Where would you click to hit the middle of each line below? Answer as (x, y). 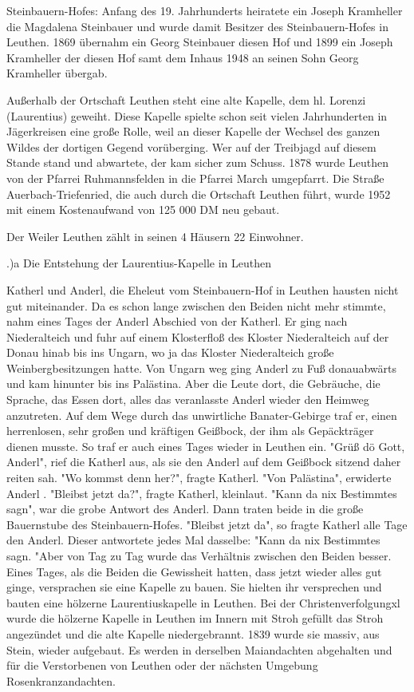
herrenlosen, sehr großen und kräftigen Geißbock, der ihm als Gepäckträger (190, 431)
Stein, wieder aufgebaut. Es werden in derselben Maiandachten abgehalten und (199, 649)
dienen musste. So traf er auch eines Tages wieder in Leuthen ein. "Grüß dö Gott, (206, 446)
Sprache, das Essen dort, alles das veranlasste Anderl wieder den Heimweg (188, 399)
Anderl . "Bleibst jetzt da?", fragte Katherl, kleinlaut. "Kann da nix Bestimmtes (202, 493)
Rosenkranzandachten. (61, 680)
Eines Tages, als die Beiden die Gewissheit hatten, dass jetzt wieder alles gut (194, 571)
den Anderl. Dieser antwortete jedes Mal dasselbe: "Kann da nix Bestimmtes (193, 540)
